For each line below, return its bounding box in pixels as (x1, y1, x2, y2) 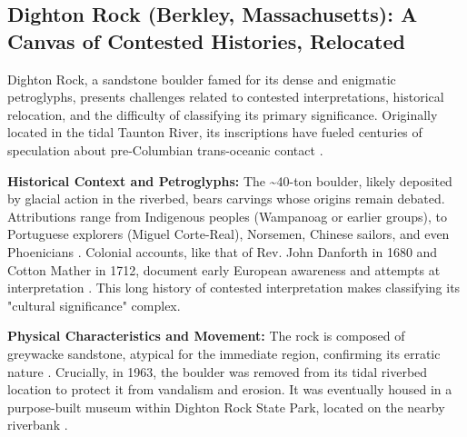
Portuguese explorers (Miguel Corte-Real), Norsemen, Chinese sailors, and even (7, 224, 450, 243)
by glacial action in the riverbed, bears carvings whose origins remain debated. (7, 189, 445, 208)
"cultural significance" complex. (7, 295, 181, 314)
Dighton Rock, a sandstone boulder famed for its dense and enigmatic (7, 69, 396, 88)
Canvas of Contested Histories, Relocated (7, 26, 405, 55)
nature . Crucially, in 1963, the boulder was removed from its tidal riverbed (7, 362, 428, 381)
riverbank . (7, 415, 68, 434)
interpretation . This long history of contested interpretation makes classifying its (7, 278, 461, 297)
